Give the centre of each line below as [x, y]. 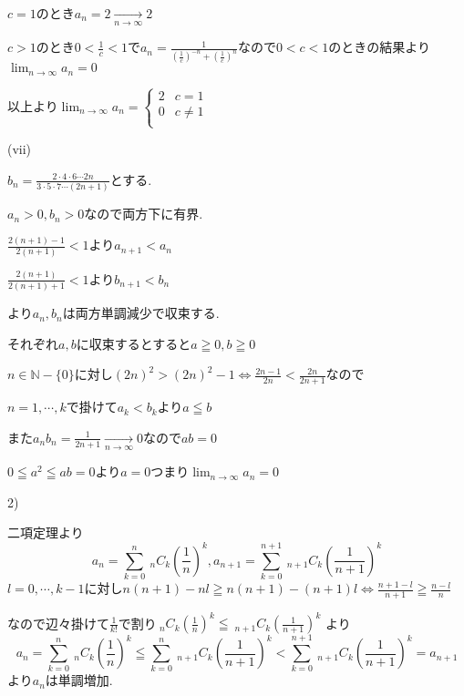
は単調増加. [79, 680]
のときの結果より [380, 47]
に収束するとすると [134, 343]
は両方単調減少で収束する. [141, 313]
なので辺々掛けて [58, 623]
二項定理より [46, 532]
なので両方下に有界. [144, 214]
